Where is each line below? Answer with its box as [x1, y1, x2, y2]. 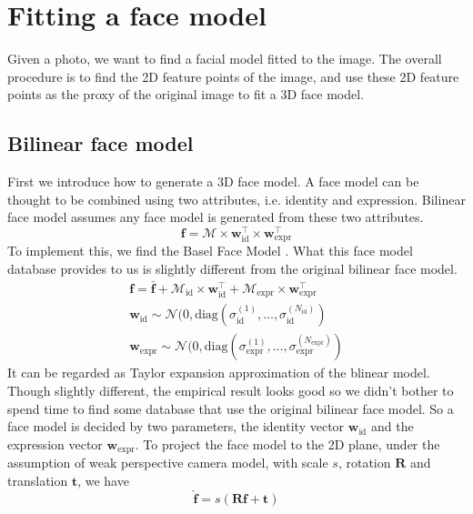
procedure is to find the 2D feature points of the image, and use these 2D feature [7, 66, 459, 86]
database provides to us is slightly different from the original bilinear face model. [7, 259, 458, 278]
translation [7, 470, 68, 489]
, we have [77, 470, 129, 489]
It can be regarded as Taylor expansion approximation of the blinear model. [7, 363, 430, 382]
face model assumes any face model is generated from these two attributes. [7, 207, 424, 227]
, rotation [337, 453, 391, 472]
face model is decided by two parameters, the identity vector [7, 417, 345, 436]
